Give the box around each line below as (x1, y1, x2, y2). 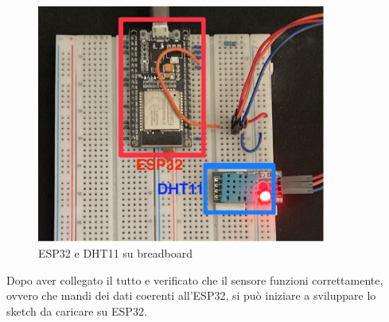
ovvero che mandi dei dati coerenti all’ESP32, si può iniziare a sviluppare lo (6, 287, 376, 304)
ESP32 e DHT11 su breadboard (38, 244, 193, 261)
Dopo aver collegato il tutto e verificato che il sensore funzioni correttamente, (6, 271, 383, 288)
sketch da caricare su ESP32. (6, 302, 147, 319)
